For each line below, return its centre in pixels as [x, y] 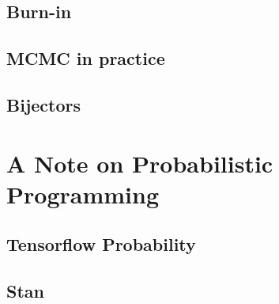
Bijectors [43, 104]
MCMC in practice [86, 58]
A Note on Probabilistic [140, 163]
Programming [83, 194]
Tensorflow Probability [101, 244]
